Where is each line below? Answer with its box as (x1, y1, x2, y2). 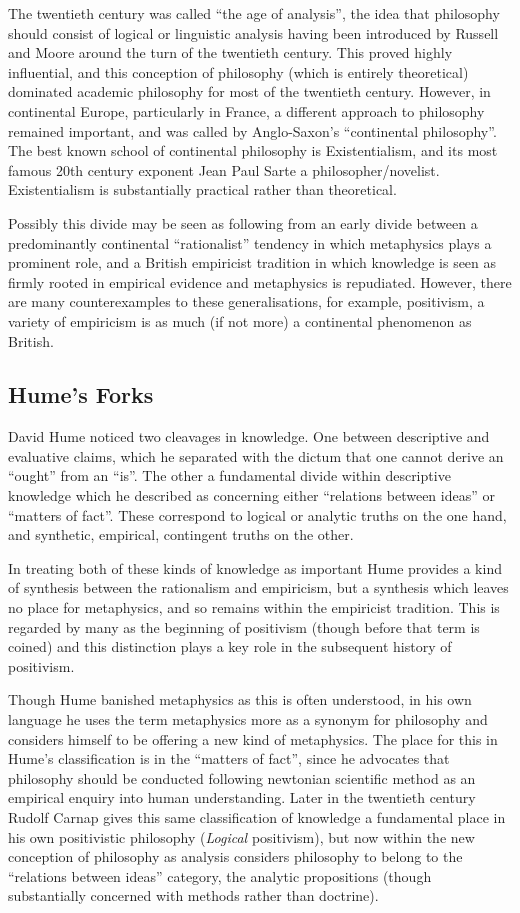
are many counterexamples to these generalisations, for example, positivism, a (8, 291, 485, 312)
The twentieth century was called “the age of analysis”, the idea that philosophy (8, 3, 500, 23)
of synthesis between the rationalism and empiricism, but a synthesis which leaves (8, 577, 509, 598)
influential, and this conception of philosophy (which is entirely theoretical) (8, 61, 469, 82)
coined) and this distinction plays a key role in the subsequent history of (8, 636, 452, 657)
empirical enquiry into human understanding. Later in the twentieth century (8, 787, 476, 808)
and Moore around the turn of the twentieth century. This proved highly (8, 42, 453, 63)
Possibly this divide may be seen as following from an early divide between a (8, 212, 478, 233)
